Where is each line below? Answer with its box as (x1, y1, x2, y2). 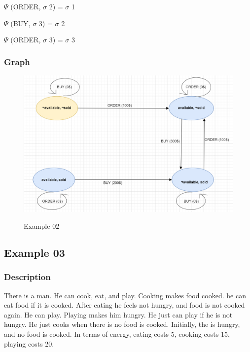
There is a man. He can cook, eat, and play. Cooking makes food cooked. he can (4, 290, 246, 300)
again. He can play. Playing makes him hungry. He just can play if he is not (4, 309, 233, 319)
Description (4, 271, 51, 283)
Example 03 (4, 245, 65, 260)
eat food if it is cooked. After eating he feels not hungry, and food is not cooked (4, 300, 245, 310)
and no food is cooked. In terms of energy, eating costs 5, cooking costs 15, (4, 328, 230, 339)
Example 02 (24, 221, 60, 231)
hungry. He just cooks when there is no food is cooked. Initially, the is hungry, (4, 319, 240, 329)
